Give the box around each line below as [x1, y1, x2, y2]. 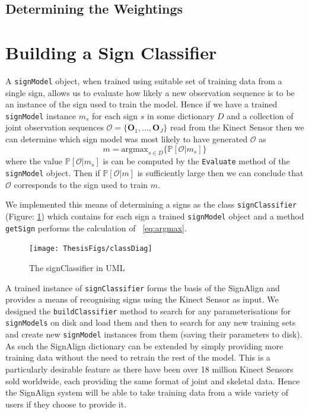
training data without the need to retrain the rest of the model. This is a [5, 351, 270, 364]
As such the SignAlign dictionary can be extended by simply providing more [5, 339, 283, 352]
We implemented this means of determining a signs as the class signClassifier [5, 198, 297, 211]
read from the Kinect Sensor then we [170, 121, 304, 133]
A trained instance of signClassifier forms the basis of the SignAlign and [5, 281, 280, 294]
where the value [5, 155, 63, 167]
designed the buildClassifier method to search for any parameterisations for [5, 304, 291, 317]
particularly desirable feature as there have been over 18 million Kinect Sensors [5, 362, 294, 375]
